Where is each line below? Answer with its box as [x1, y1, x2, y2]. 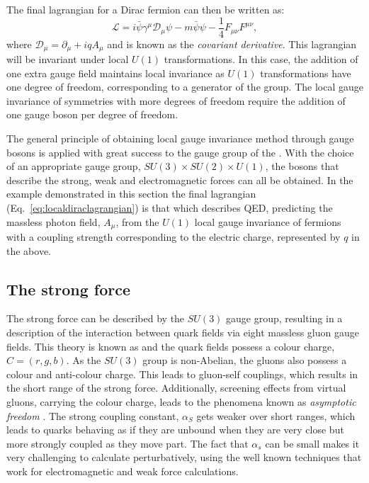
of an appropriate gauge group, [6, 159, 141, 174]
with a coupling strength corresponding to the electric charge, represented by [6, 229, 341, 244]
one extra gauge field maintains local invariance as [6, 65, 225, 80]
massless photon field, [6, 214, 101, 229]
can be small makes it [265, 436, 360, 450]
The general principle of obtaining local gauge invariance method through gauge [6, 131, 354, 146]
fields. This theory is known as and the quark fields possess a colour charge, [6, 339, 335, 353]
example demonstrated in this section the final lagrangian [6, 186, 256, 201]
